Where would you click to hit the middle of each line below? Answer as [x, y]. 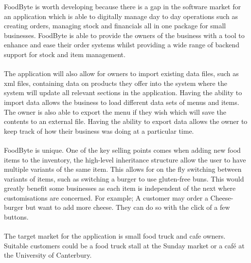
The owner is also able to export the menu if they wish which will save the [115, 111]
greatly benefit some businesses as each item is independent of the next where [120, 188]
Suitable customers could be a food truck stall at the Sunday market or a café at [124, 245]
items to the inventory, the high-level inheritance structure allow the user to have [125, 159]
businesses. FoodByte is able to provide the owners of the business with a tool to [124, 35]
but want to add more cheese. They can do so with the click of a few [128, 207]
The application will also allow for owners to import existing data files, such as [121, 73]
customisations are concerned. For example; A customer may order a [106, 197]
